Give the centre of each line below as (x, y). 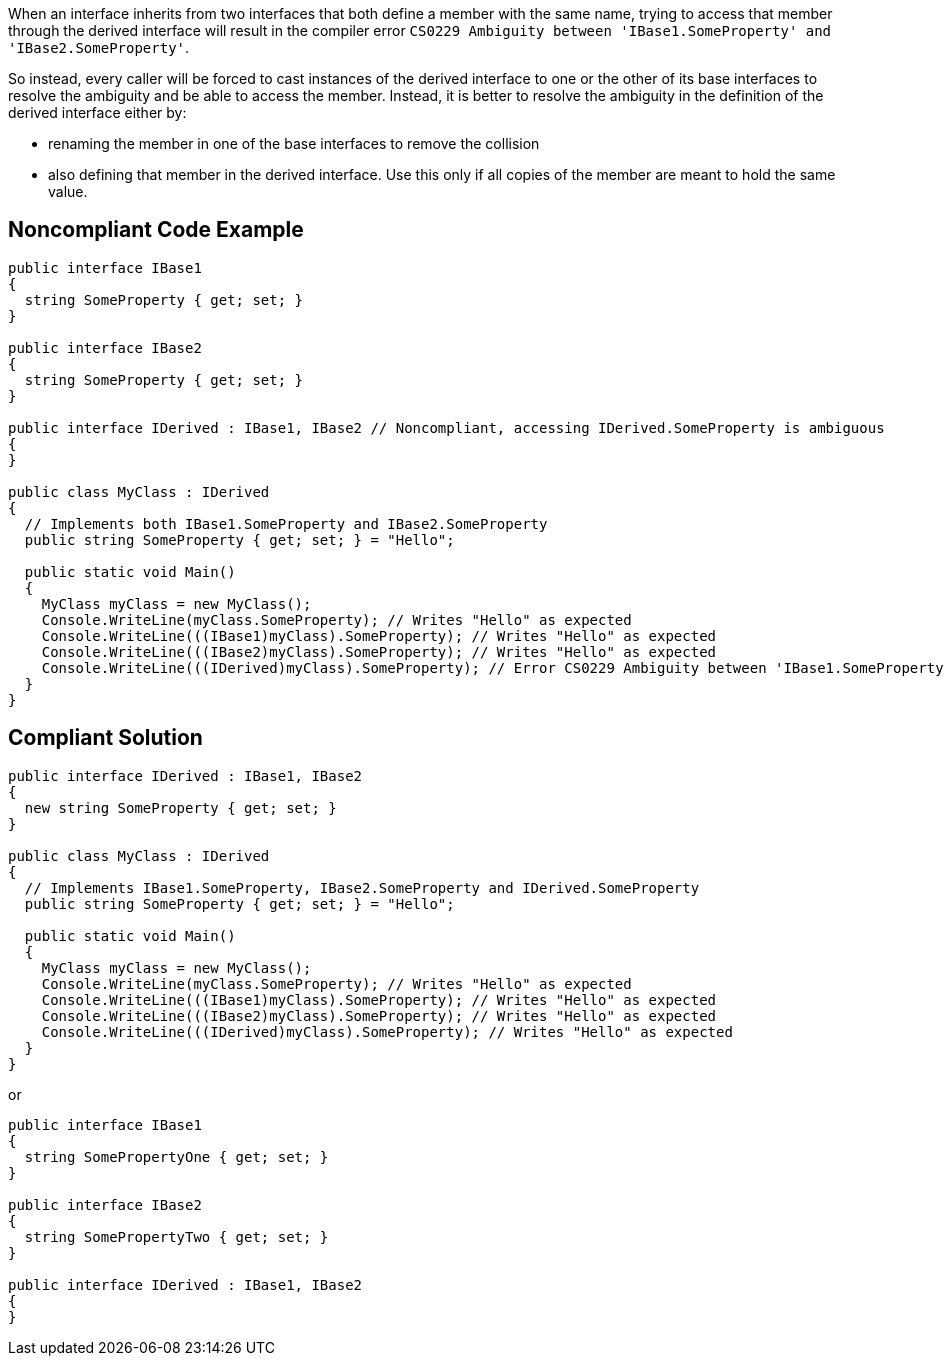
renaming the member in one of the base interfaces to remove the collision (294, 143)
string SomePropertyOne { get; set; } (176, 1156)
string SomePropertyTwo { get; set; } (176, 1236)
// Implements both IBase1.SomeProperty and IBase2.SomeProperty (286, 523)
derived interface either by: (97, 112)
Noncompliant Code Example (156, 230)
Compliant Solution (105, 738)
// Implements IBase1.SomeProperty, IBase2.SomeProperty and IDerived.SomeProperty (362, 887)
